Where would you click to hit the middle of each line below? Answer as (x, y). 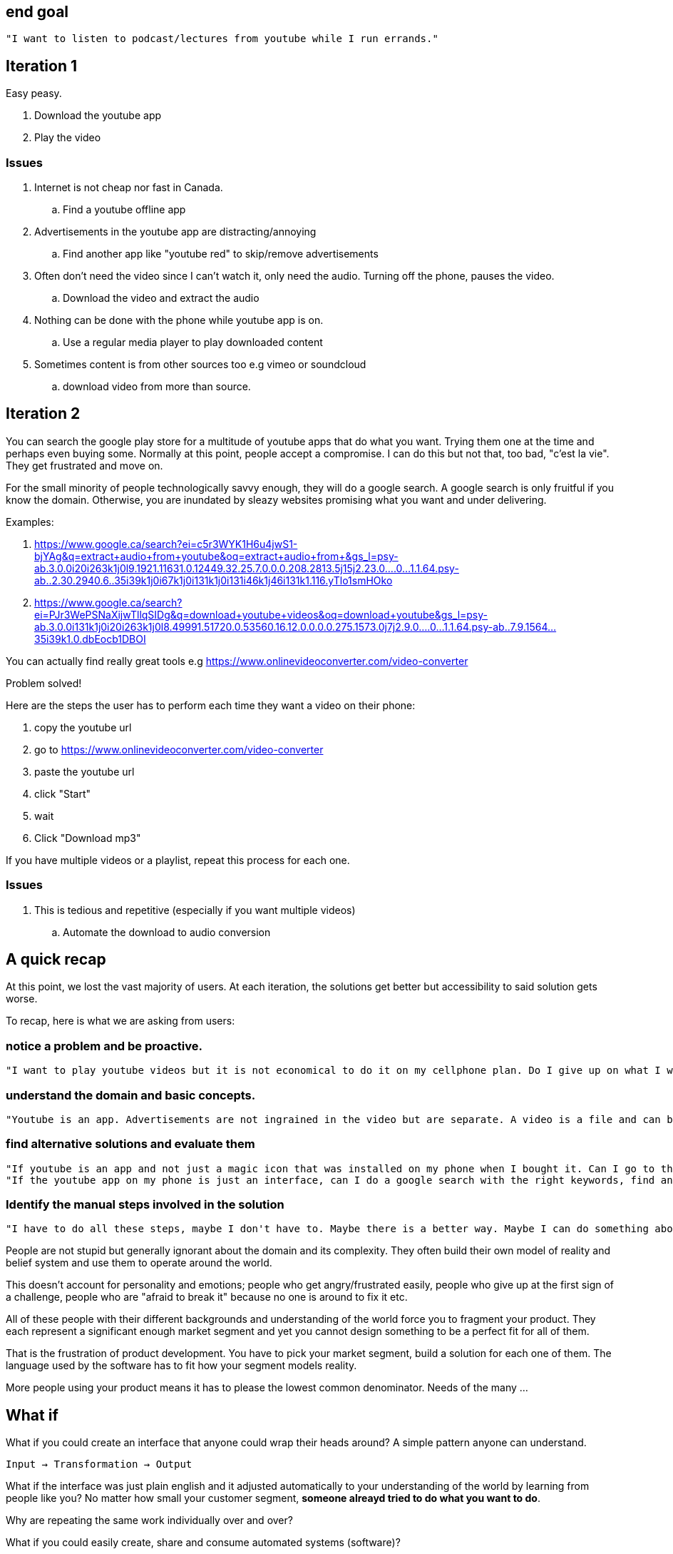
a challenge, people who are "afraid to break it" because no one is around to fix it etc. (207, 1297)
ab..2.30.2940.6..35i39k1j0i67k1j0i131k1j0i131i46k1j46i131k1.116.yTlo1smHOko (214, 580)
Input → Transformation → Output (99, 1464)
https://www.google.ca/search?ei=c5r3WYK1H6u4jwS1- (166, 544)
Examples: (30, 522)
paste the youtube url (84, 771)
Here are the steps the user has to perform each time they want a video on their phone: (211, 705)
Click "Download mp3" (88, 838)
